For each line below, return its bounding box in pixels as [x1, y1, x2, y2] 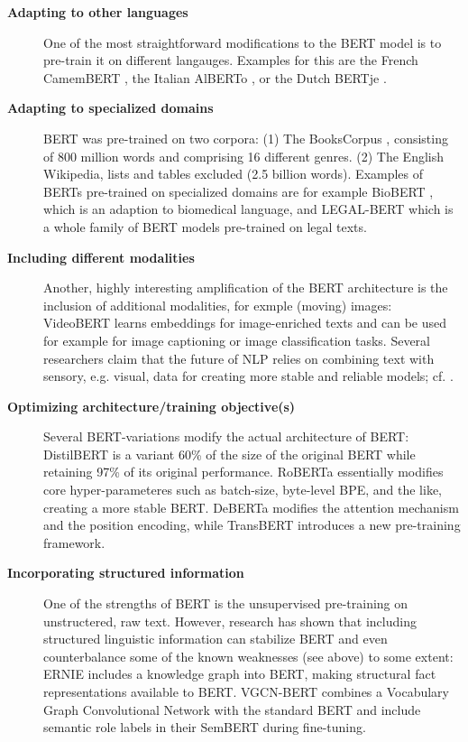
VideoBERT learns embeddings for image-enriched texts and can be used [43, 313, 447, 332]
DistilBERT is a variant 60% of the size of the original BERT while [43, 444, 416, 463]
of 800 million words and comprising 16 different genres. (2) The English [43, 146, 444, 165]
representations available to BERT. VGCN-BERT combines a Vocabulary [43, 682, 449, 700]
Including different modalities [7, 247, 195, 266]
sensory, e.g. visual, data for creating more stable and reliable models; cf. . [43, 366, 454, 385]
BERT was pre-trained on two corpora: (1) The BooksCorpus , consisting [43, 128, 448, 147]
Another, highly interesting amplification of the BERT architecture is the [43, 278, 448, 297]
